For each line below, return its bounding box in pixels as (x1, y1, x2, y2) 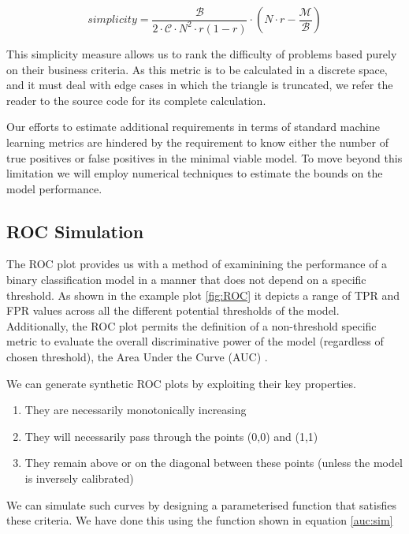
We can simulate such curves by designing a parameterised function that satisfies (6, 496, 396, 513)
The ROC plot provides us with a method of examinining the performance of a (6, 256, 388, 272)
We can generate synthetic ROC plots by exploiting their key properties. (6, 375, 356, 391)
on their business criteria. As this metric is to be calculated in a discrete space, (6, 61, 388, 77)
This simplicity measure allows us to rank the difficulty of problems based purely (6, 45, 397, 62)
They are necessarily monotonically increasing (24, 401, 247, 418)
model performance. (6, 180, 102, 196)
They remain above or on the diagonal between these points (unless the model (24, 454, 403, 471)
